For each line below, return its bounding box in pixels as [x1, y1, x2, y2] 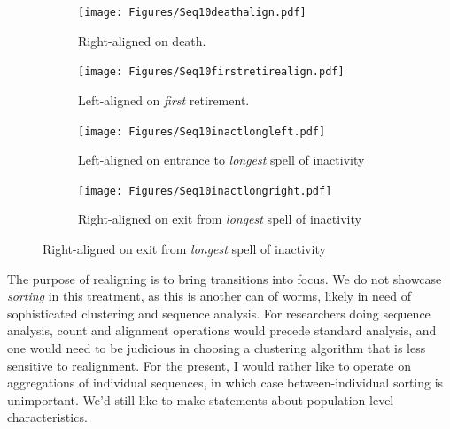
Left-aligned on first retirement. [78, 90, 250, 109]
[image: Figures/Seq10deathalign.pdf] [78, 6, 306, 19]
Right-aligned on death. [78, 31, 206, 50]
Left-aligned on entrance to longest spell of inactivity [78, 150, 365, 169]
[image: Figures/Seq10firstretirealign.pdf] [78, 65, 345, 79]
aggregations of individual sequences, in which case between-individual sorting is [7, 373, 444, 392]
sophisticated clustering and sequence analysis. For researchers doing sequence [7, 303, 431, 322]
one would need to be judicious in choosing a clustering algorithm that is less [7, 338, 426, 356]
